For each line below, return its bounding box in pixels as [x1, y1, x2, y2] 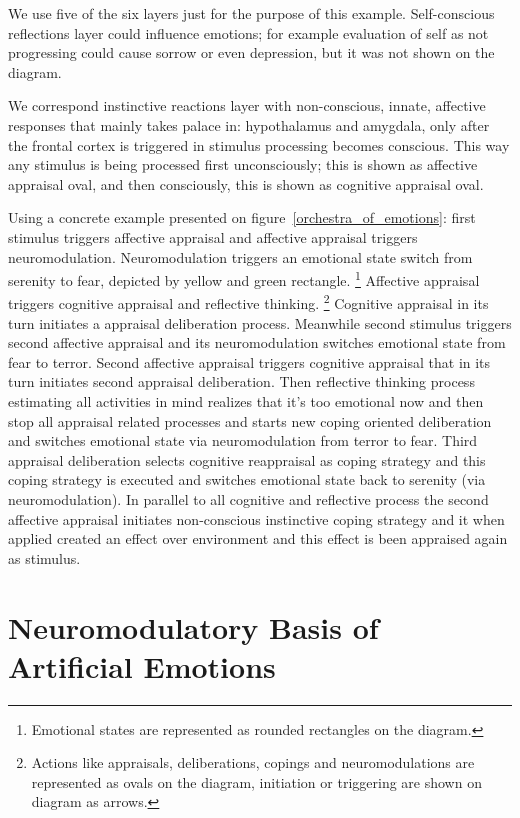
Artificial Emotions [8, 645, 276, 686]
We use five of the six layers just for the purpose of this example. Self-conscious [8, 3, 495, 23]
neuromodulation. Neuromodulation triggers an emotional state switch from [8, 246, 473, 267]
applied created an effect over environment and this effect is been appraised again [8, 528, 508, 549]
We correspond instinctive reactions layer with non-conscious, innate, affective [8, 95, 486, 116]
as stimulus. [8, 547, 81, 568]
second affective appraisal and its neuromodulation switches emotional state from [8, 332, 506, 353]
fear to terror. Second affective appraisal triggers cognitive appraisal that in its [8, 351, 491, 372]
